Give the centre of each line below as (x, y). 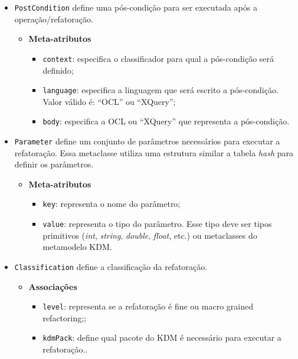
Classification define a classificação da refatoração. (111, 266)
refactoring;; (64, 317)
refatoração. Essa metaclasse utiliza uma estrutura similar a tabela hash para (154, 152)
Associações (53, 286)
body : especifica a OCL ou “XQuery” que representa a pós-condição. (166, 121)
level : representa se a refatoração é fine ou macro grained (148, 306)
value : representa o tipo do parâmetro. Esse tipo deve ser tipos (157, 224)
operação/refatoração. (54, 19)
